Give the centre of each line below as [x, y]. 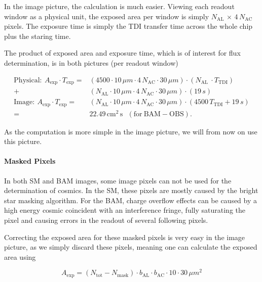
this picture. [23, 141]
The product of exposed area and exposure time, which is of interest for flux [122, 53]
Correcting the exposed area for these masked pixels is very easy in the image [125, 237]
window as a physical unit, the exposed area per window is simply [107, 16]
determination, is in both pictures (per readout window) [91, 62]
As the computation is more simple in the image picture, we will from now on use [131, 131]
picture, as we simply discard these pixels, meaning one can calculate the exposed [131, 247]
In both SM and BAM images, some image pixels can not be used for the [118, 180]
